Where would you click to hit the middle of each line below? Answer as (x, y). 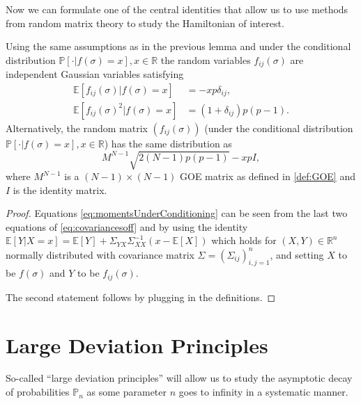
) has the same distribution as (168, 143)
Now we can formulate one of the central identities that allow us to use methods (177, 9)
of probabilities (38, 392)
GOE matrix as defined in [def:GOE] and (268, 176)
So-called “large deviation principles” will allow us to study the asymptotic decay (179, 378)
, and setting (297, 254)
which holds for (244, 240)
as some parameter (127, 392)
